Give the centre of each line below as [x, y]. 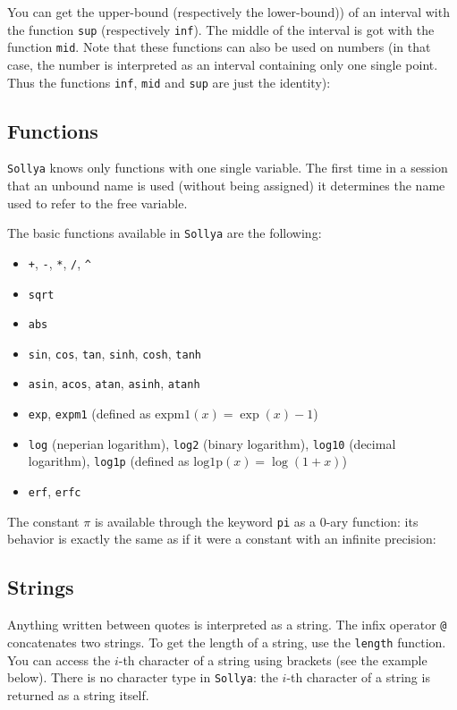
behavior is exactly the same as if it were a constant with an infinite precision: [222, 539]
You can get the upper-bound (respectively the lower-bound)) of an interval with [228, 12]
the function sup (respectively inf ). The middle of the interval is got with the [221, 29]
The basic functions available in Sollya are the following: [165, 233]
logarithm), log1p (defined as [109, 461]
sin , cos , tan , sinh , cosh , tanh [114, 353]
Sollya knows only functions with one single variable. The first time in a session [228, 168]
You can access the [59, 659]
